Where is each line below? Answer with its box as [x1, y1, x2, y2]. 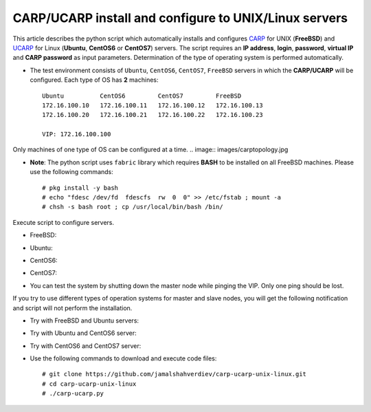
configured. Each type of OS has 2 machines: [30, 76, 159, 84]
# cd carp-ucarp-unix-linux [42, 380, 137, 388]
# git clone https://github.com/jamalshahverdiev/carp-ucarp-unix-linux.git [42, 370, 307, 378]
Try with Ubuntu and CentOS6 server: [30, 329, 137, 337]
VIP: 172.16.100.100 [42, 131, 111, 138]
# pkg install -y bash [42, 184, 119, 192]
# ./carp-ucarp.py [42, 389, 104, 398]
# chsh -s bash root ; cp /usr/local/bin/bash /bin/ [42, 203, 223, 211]
